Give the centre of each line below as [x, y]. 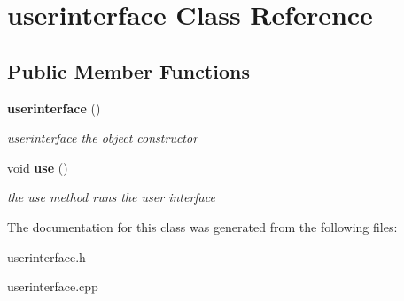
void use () [38, 167]
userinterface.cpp [53, 286]
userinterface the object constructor [103, 138]
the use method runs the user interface [111, 197]
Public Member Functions [128, 70]
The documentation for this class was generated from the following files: [202, 226]
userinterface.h [47, 256]
